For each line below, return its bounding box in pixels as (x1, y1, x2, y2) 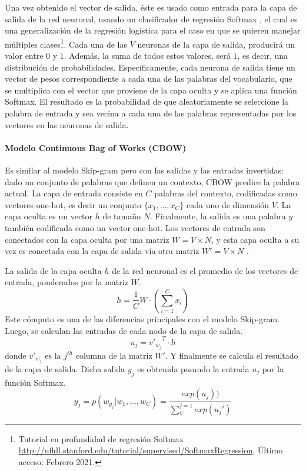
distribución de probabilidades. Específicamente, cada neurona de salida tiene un (5, 61, 295, 73)
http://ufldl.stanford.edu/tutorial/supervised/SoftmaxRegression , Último (18, 444, 283, 456)
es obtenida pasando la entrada (137, 362, 250, 375)
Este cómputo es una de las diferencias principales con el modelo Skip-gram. (5, 312, 280, 325)
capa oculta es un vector (5, 210, 93, 222)
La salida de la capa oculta (5, 264, 102, 276)
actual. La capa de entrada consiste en (5, 187, 143, 199)
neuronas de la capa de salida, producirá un (137, 38, 295, 50)
